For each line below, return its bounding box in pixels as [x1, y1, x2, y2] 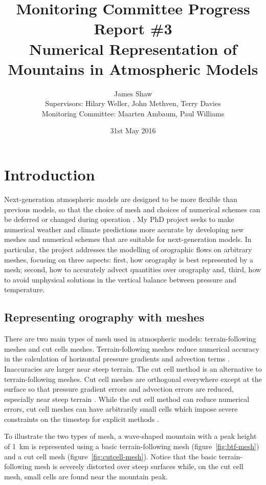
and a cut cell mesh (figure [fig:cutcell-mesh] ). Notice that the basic [4, 451, 217, 461]
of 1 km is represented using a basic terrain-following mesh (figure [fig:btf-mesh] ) [4, 441, 259, 452]
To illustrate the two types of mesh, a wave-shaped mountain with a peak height [4, 431, 257, 441]
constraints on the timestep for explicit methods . [4, 413, 159, 424]
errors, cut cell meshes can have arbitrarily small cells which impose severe [4, 403, 238, 414]
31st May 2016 [110, 125, 156, 136]
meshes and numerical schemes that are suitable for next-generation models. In [4, 234, 252, 245]
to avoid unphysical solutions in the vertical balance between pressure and [4, 274, 236, 285]
